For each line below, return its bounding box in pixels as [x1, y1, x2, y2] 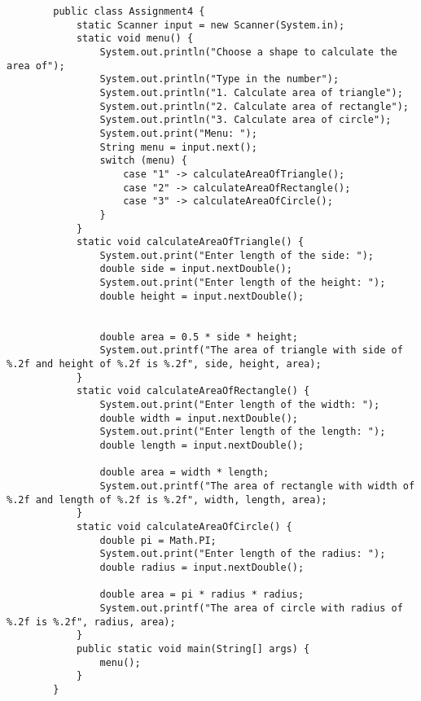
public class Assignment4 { [53, 6, 205, 17]
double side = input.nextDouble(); [99, 263, 292, 275]
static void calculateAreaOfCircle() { [76, 520, 292, 532]
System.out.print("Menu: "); [99, 127, 257, 139]
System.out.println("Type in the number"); [99, 73, 340, 85]
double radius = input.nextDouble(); [99, 561, 305, 573]
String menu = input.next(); [99, 141, 257, 153]
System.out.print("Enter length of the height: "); [99, 277, 386, 289]
